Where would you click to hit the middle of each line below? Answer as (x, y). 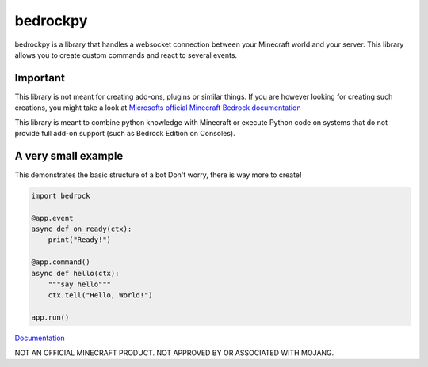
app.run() (50, 318)
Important (40, 78)
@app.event (52, 218)
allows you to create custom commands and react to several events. (126, 55)
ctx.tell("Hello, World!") (101, 295)
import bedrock (61, 195)
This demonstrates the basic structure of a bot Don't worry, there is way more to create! (158, 175)
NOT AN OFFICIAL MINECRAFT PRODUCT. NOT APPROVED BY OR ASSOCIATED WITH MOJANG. (174, 353)
